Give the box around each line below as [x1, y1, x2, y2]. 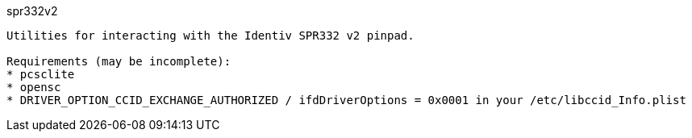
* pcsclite [6, 68, 75, 81]
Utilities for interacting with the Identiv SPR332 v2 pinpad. [6, 29, 415, 42]
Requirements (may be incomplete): [6, 55, 231, 68]
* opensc [6, 81, 61, 94]
